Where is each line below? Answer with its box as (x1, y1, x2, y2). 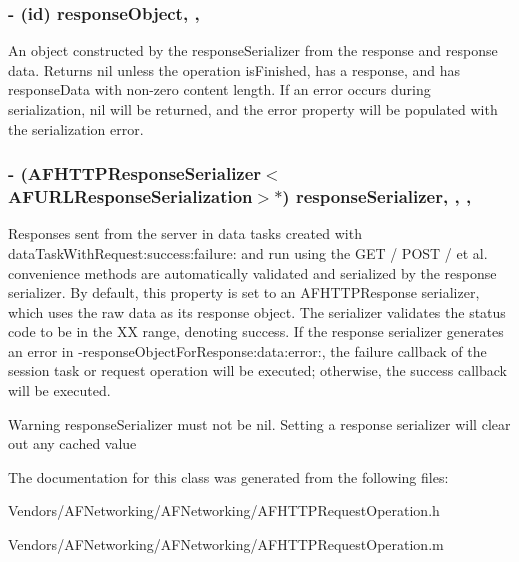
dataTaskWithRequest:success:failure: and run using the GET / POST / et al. (8, 242, 488, 263)
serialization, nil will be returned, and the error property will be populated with (8, 99, 498, 119)
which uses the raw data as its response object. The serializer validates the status (8, 301, 506, 322)
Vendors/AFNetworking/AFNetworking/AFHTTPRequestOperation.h (8, 500, 440, 521)
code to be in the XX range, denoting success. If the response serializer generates (8, 321, 504, 342)
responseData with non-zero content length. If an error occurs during (8, 79, 431, 100)
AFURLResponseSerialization (8, 184, 253, 209)
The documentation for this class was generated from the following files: (8, 466, 449, 487)
